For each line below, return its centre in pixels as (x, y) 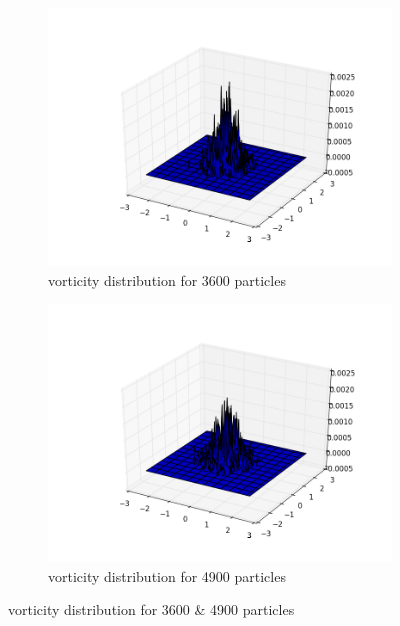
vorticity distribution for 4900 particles (167, 575)
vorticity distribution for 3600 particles (167, 279)
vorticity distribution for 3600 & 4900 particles (151, 609)
